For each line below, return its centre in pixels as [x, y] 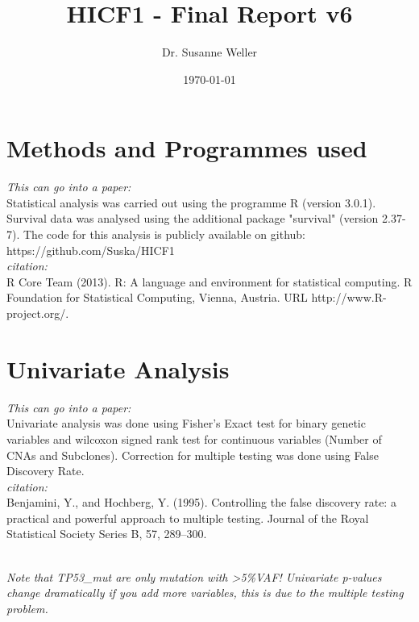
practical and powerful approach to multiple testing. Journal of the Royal [188, 518]
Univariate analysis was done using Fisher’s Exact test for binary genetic [186, 423]
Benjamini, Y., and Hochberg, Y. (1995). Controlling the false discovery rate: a [201, 502]
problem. [27, 608]
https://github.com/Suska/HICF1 [91, 250]
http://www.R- [349, 297]
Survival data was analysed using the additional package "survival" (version [193, 218]
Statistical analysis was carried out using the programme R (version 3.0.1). [191, 202]
